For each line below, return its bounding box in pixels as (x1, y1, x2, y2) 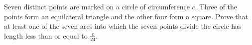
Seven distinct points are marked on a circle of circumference (4, 1, 190, 11)
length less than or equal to (4, 30, 88, 41)
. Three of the (195, 1, 238, 11)
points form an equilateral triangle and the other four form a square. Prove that (4, 11, 248, 21)
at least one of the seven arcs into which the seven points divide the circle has (4, 21, 242, 31)
